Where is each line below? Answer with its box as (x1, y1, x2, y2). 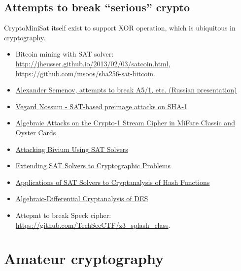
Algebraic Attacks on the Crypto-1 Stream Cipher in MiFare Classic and (15, 118, 235, 128)
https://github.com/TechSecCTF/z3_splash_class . (15, 219, 171, 230)
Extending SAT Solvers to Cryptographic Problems (15, 160, 171, 171)
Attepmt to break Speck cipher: (15, 210, 111, 220)
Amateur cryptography (4, 248, 164, 269)
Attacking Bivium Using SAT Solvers (15, 144, 128, 154)
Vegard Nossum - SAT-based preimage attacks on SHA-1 (15, 101, 188, 111)
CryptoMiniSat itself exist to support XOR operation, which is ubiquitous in (4, 23, 236, 33)
